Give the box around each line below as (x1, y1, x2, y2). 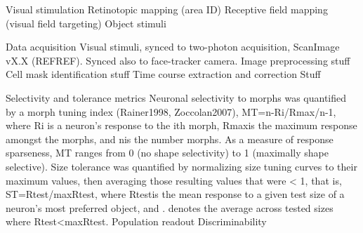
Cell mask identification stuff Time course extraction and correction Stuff (6, 67, 321, 81)
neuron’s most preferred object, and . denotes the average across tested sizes (6, 200, 334, 215)
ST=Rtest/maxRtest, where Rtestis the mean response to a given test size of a (6, 187, 345, 201)
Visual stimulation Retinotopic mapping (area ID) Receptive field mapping (6, 2, 328, 16)
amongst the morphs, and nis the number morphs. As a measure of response (6, 131, 334, 146)
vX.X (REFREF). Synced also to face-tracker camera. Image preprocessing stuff (6, 53, 350, 67)
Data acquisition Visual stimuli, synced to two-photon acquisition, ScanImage (6, 39, 340, 54)
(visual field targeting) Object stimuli (6, 15, 166, 30)
